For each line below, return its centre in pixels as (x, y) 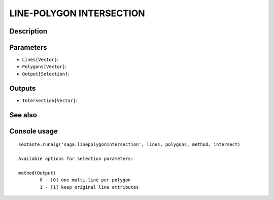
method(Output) (37, 173)
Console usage (34, 131)
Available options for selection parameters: (76, 158)
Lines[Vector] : (40, 60)
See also (23, 115)
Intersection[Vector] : (49, 100)
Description (28, 31)
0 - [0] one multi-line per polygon (85, 180)
